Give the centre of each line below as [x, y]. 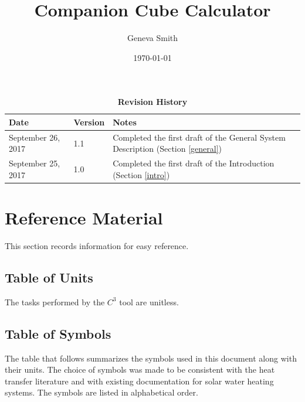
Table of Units [49, 277]
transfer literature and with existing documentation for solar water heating [139, 381]
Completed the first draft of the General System [199, 137]
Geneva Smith [152, 38]
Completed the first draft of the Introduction [194, 163]
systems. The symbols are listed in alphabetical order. [101, 392]
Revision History [152, 102]
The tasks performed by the [55, 301]
